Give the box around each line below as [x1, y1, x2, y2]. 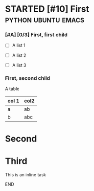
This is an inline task [5, 172, 47, 178]
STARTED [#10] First [5, 3, 90, 15]
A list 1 [12, 43, 25, 48]
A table [5, 86, 20, 92]
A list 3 [12, 62, 26, 68]
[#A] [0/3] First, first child [5, 31, 68, 38]
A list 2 [12, 52, 26, 58]
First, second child [5, 74, 50, 81]
